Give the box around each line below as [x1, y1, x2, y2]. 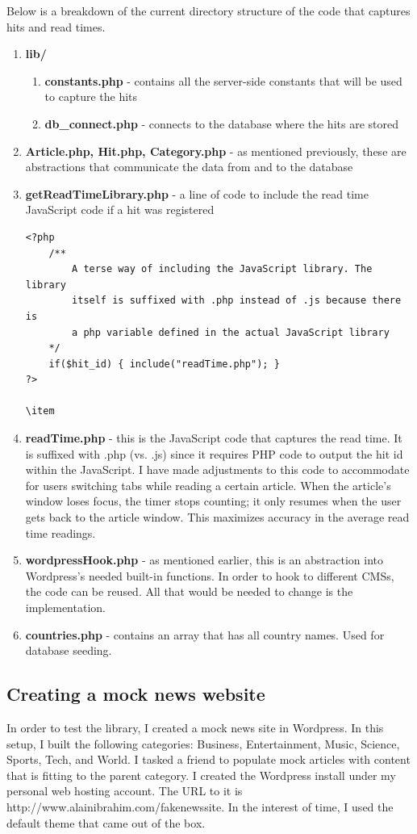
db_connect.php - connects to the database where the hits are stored [44, 115, 398, 132]
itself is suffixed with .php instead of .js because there [72, 295, 402, 307]
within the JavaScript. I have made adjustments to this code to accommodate [25, 461, 410, 478]
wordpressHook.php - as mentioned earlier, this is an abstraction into [25, 551, 383, 568]
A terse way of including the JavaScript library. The [72, 263, 373, 275]
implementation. [25, 599, 106, 615]
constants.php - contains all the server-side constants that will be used [44, 72, 402, 89]
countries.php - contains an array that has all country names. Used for [25, 626, 385, 643]
